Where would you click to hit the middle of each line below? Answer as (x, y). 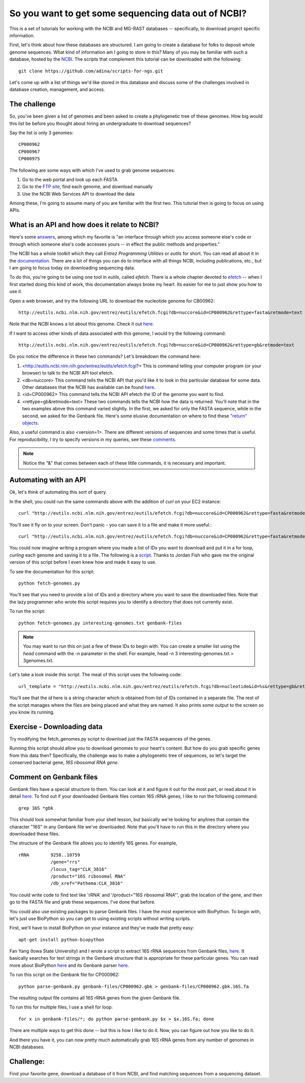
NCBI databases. (27, 1047)
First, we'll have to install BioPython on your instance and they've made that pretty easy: (102, 928)
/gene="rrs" (65, 862)
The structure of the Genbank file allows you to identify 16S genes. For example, (93, 843)
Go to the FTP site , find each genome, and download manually (87, 187)
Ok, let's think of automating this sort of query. (58, 492)
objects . (30, 422)
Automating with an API (48, 480)
